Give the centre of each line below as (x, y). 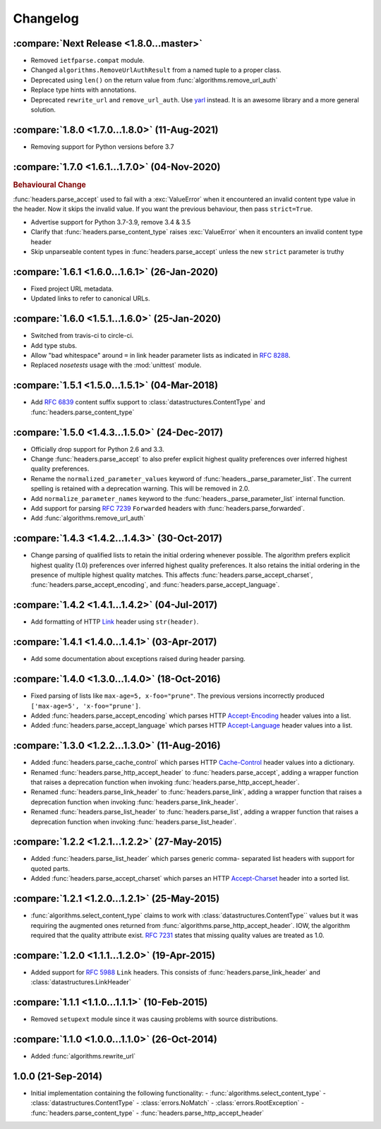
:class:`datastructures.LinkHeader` (81, 982)
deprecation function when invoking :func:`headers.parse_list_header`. (133, 821)
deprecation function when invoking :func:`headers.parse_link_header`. (134, 802)
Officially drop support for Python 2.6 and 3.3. (98, 449)
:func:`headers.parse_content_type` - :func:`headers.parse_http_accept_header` (147, 1113)
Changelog (46, 18)
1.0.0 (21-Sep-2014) (58, 1076)
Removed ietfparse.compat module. (87, 61)
